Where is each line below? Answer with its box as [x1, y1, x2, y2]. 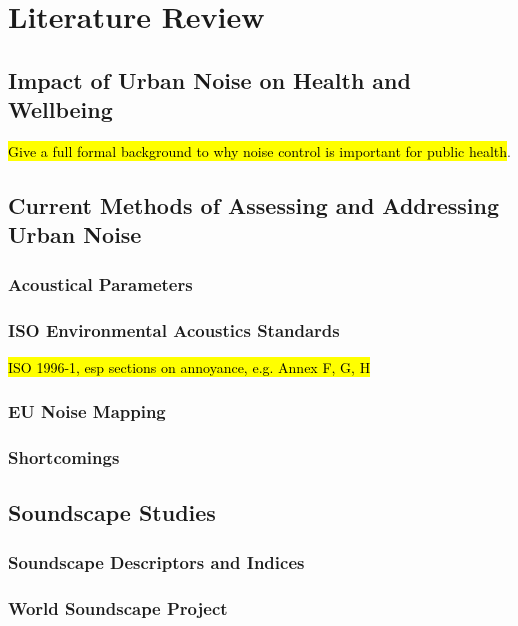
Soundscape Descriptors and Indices [8, 549, 305, 574]
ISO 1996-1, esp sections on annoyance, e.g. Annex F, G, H [8, 356, 371, 377]
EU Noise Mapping [8, 399, 166, 424]
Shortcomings [8, 445, 120, 470]
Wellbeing [8, 94, 113, 125]
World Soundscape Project [8, 595, 228, 620]
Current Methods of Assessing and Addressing [8, 189, 500, 220]
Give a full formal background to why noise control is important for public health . [8, 140, 511, 161]
